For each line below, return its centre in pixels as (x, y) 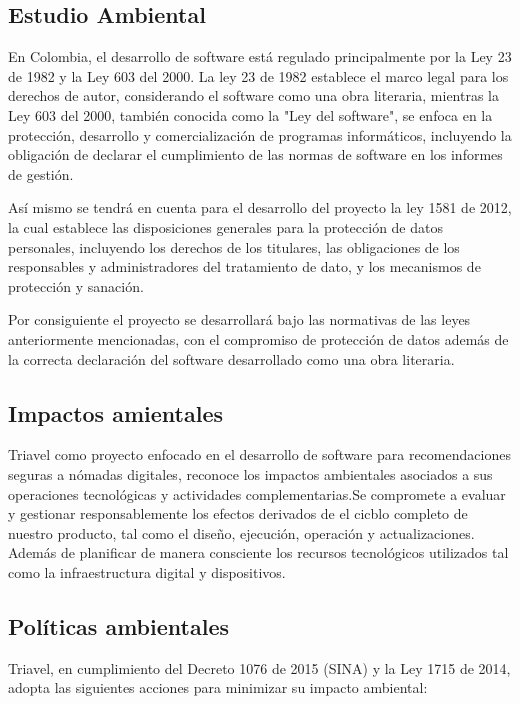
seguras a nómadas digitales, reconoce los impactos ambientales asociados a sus (250, 473)
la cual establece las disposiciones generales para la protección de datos (225, 226)
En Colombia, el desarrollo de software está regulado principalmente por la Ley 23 (260, 56)
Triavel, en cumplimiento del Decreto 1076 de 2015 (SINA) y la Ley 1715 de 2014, (259, 667)
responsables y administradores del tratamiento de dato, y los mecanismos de (244, 266)
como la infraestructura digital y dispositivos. (147, 571)
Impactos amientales (115, 412)
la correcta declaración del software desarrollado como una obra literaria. (231, 358)
